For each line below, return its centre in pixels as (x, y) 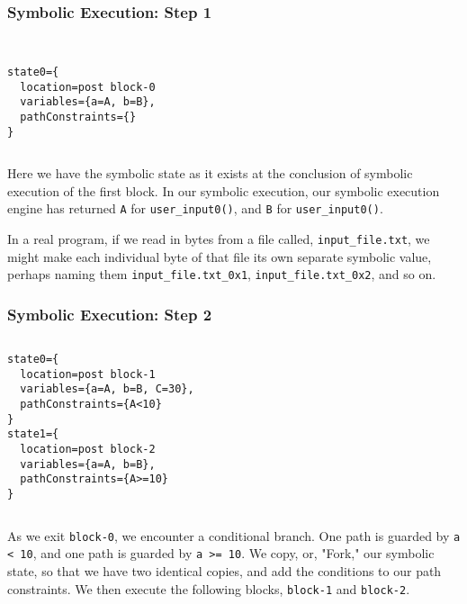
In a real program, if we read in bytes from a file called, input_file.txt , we (219, 239)
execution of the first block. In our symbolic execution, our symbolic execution (224, 190)
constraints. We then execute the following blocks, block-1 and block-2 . (209, 588)
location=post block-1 (88, 374)
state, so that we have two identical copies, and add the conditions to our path (225, 571)
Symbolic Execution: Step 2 (110, 314)
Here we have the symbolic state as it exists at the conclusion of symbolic (210, 173)
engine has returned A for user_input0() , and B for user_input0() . (195, 208)
